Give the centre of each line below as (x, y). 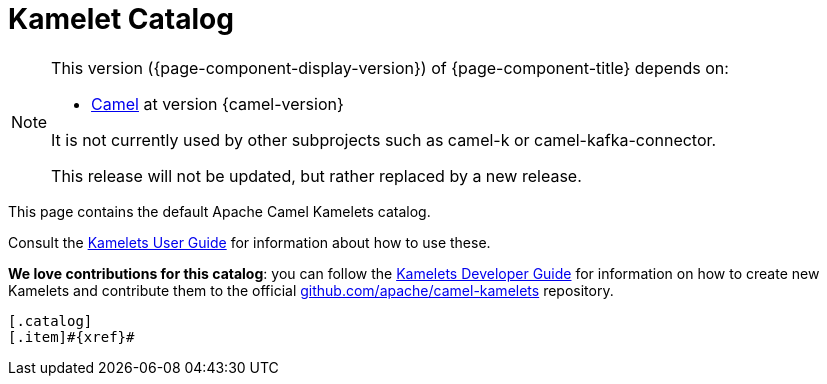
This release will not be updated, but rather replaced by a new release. (316, 175)
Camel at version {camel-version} (217, 103)
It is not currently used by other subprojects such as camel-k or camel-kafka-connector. (384, 139)
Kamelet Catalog (121, 19)
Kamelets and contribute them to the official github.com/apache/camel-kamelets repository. (311, 290)
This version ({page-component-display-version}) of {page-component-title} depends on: (390, 67)
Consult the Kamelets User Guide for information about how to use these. (249, 242)
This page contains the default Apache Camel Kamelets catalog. (219, 211)
